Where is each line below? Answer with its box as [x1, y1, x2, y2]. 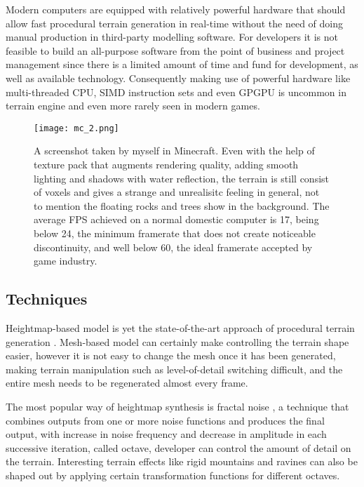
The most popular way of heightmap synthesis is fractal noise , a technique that [6, 399, 349, 413]
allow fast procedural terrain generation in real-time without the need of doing [6, 15, 344, 30]
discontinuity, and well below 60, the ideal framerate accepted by [34, 239, 313, 254]
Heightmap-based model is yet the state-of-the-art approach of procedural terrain [6, 320, 355, 335]
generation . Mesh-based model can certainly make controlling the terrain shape [6, 334, 349, 349]
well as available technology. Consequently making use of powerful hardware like [6, 70, 351, 85]
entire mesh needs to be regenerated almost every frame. [6, 375, 248, 390]
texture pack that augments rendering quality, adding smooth [34, 157, 299, 171]
